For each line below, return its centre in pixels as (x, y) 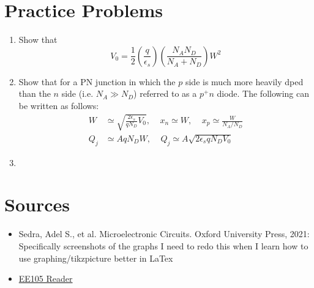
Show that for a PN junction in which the (97, 81)
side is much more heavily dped (244, 81)
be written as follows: (59, 105)
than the (35, 93)
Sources (37, 204)
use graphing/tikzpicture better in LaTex (96, 258)
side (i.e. (77, 93)
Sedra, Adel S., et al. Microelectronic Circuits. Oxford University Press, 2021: (164, 234)
